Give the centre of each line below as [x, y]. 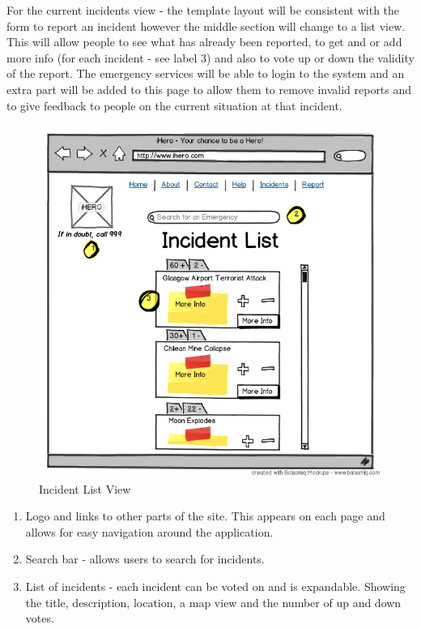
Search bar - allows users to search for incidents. [145, 559]
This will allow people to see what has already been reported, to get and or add [204, 42]
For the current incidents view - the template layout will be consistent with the [203, 10]
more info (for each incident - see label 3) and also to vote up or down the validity [210, 57]
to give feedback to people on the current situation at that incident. [174, 105]
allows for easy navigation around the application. [149, 531]
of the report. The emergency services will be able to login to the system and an [206, 73]
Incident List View [85, 488]
